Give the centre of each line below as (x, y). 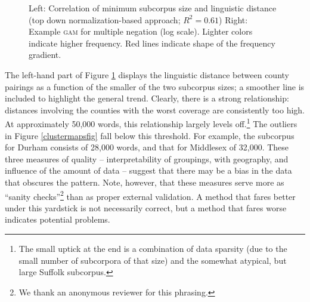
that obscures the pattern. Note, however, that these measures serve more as (145, 182)
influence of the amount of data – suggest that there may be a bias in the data (148, 170)
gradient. (45, 55)
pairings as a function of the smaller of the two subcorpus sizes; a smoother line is (155, 86)
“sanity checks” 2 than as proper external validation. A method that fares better (150, 195)
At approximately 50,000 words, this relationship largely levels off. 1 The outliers (151, 123)
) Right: (233, 19)
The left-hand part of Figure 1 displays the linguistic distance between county (147, 74)
